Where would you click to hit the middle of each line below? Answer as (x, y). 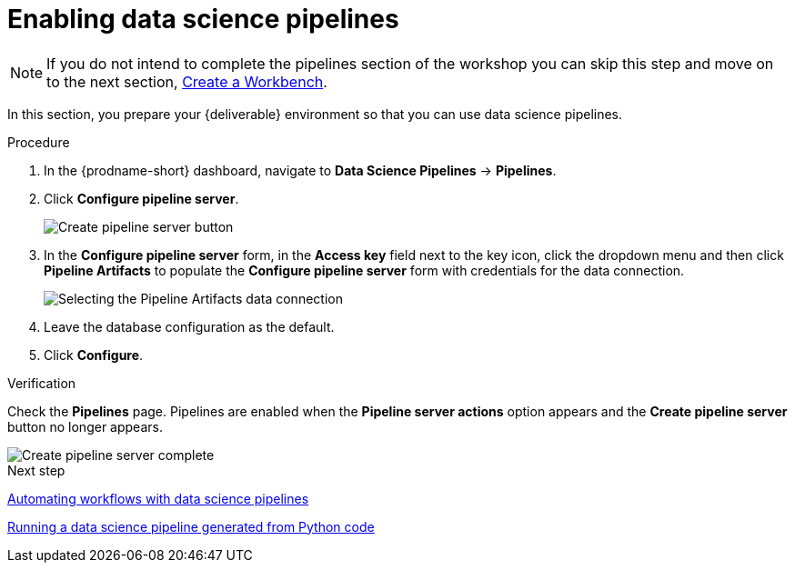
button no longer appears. (85, 426)
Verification (42, 383)
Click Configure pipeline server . (141, 198)
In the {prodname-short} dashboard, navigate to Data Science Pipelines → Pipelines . (300, 170)
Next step (36, 470)
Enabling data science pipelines (203, 19)
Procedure (39, 142)
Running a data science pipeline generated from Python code (191, 526)
